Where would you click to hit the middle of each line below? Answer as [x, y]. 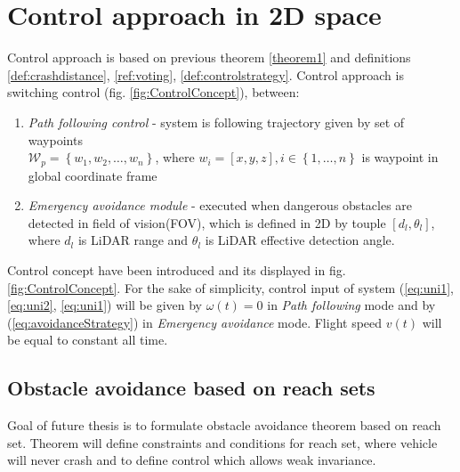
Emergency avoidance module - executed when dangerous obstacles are [220, 205]
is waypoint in [400, 157]
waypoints [55, 139]
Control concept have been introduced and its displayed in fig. [177, 269]
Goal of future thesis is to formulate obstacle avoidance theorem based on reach [224, 425]
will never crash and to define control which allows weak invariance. [192, 460]
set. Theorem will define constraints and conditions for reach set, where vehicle [222, 442]
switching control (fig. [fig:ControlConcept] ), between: [153, 92]
